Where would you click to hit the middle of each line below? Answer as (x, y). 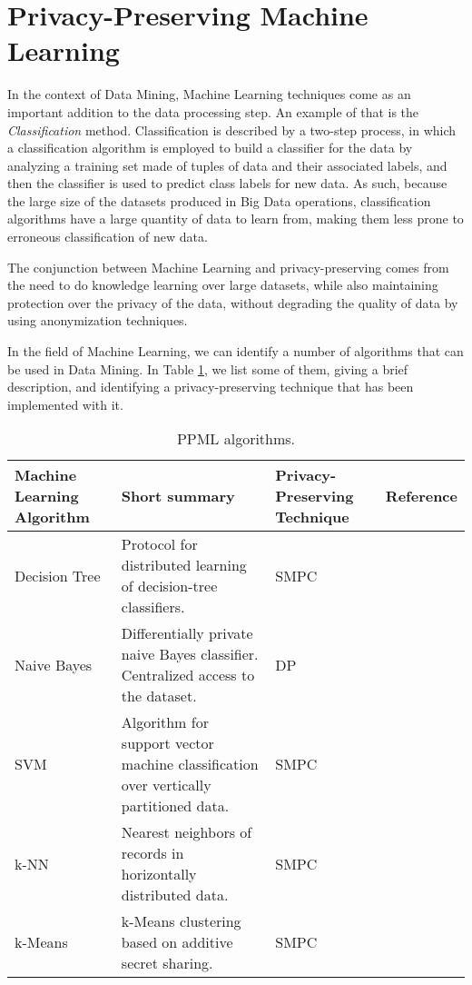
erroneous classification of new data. (108, 237)
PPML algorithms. (236, 439)
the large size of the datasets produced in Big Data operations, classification (219, 200)
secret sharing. (167, 963)
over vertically (166, 785)
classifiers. (153, 607)
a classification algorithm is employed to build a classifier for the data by (210, 148)
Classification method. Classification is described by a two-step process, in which (232, 129)
